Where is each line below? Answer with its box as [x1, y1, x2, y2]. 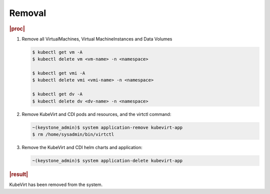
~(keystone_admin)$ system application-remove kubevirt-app [32, 124, 183, 130]
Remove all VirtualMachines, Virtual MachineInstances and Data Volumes [21, 35, 172, 42]
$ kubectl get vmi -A [32, 70, 85, 76]
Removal [9, 7, 46, 18]
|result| [9, 170, 28, 177]
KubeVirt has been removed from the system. [9, 181, 103, 187]
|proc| [9, 25, 25, 32]
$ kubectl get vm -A [32, 49, 82, 55]
